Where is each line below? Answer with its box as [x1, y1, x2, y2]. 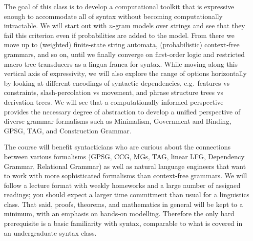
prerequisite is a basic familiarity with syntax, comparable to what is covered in [4, 218, 243, 228]
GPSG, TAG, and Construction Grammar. [4, 125, 131, 135]
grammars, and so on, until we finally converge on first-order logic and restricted [4, 49, 245, 59]
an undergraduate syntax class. [4, 227, 97, 238]
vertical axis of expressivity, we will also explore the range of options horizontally [4, 68, 247, 78]
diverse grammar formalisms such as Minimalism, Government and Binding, [4, 116, 232, 126]
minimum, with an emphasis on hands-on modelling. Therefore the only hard [4, 208, 234, 219]
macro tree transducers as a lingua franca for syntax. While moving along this [4, 58, 238, 69]
